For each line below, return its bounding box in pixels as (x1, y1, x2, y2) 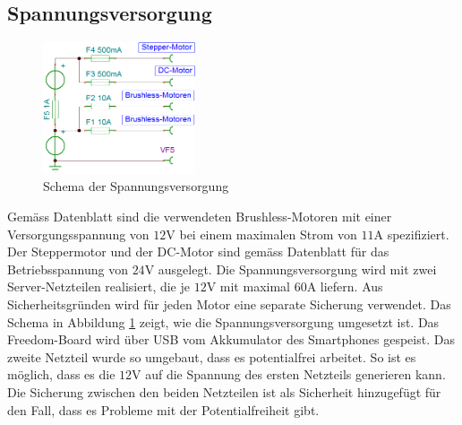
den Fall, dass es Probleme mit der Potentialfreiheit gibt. (7, 400, 320, 419)
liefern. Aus (320, 277, 383, 296)
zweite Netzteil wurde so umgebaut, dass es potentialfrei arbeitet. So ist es (7, 347, 416, 366)
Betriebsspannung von (7, 259, 128, 278)
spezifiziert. (387, 224, 449, 243)
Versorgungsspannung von (7, 224, 150, 243)
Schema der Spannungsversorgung (43, 177, 229, 195)
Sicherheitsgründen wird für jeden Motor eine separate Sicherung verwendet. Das (7, 294, 451, 313)
